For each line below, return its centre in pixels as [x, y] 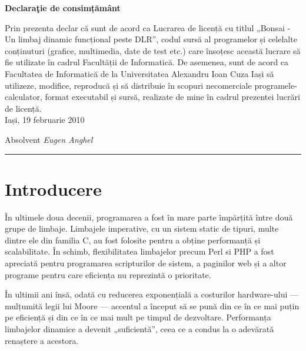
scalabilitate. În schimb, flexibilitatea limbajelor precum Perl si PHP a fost [139, 251]
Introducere [53, 188]
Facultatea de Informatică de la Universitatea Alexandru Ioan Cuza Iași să [139, 73]
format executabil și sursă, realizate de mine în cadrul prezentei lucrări [172, 97]
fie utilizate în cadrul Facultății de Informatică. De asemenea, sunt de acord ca [147, 62]
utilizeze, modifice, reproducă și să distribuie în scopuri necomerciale [128, 85]
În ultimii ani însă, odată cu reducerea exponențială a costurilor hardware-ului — [152, 294]
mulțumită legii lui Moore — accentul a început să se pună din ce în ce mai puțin [152, 305]
